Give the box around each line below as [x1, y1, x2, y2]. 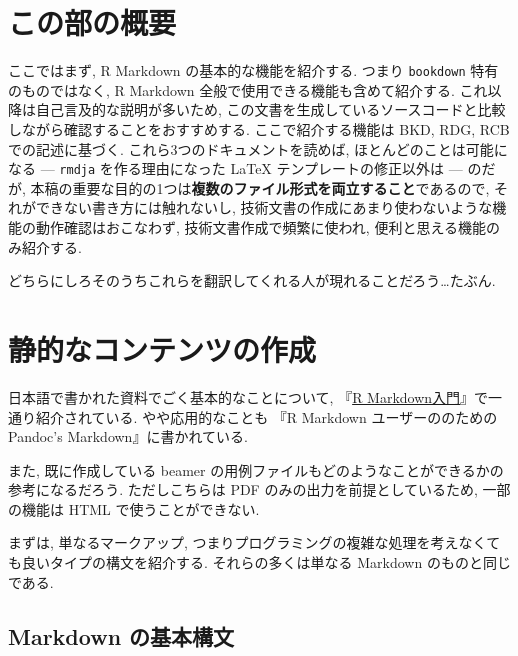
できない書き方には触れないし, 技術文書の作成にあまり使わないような [35, 197, 493, 218]
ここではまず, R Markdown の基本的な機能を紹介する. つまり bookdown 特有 [8, 60, 499, 81]
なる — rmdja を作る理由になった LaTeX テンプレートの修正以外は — [8, 158, 463, 179]
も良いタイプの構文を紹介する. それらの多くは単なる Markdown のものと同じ [8, 552, 511, 573]
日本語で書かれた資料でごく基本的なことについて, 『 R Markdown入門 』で [8, 386, 489, 407]
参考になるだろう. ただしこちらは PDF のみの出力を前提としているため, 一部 [8, 479, 511, 500]
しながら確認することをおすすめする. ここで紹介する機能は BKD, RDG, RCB [8, 118, 510, 139]
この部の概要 [8, 2, 177, 43]
